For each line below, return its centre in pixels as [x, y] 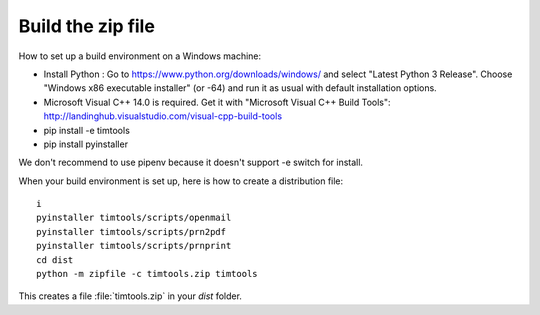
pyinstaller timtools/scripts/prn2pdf [131, 231]
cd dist [55, 259]
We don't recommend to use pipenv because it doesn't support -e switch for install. [191, 162]
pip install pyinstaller [86, 144]
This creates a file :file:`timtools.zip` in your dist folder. [130, 296]
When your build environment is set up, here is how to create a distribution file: [181, 181]
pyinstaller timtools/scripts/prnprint [134, 246]
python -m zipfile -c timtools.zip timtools [147, 274]
